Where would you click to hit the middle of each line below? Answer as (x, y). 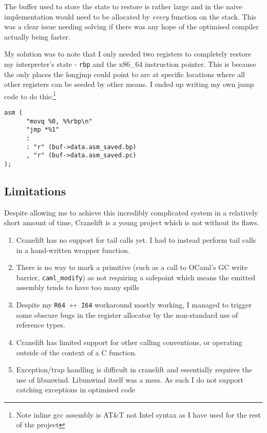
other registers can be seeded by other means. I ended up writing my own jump (129, 84)
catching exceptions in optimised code (76, 390)
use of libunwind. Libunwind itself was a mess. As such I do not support (130, 379)
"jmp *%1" (43, 130)
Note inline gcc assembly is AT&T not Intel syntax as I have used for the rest (138, 414)
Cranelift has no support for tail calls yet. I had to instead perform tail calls (136, 240)
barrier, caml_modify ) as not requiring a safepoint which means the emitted (136, 277)
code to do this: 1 (30, 95)
